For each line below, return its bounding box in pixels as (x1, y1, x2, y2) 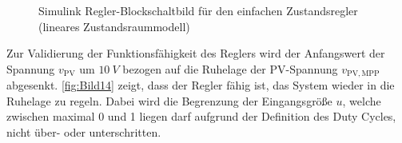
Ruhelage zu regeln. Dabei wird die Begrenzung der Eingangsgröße (6, 92, 332, 109)
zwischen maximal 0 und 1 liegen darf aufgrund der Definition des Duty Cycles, (6, 108, 396, 125)
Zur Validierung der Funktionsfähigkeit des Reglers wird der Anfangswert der (6, 45, 385, 62)
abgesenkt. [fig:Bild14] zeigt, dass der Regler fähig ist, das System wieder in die (6, 77, 395, 93)
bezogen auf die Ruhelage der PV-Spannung (122, 60, 338, 77)
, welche (342, 92, 381, 109)
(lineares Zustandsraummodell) (38, 18, 190, 34)
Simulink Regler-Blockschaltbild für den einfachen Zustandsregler (38, 2, 358, 18)
